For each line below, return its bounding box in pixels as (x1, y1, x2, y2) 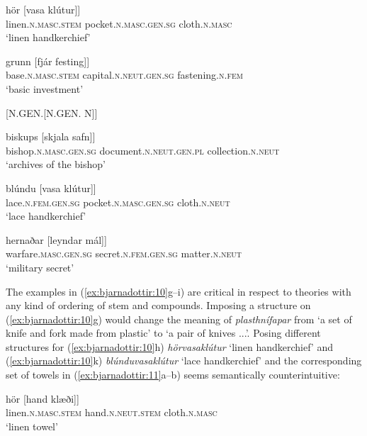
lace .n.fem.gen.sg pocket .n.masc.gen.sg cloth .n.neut (6, 194, 230, 209)
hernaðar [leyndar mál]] (6, 232, 107, 247)
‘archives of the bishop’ (6, 157, 106, 172)
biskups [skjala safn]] (6, 129, 96, 144)
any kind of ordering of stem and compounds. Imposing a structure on (6, 298, 311, 313)
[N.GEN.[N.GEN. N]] (6, 105, 98, 120)
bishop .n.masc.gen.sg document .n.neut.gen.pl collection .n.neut (6, 142, 280, 157)
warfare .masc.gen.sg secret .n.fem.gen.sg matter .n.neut (6, 246, 242, 261)
